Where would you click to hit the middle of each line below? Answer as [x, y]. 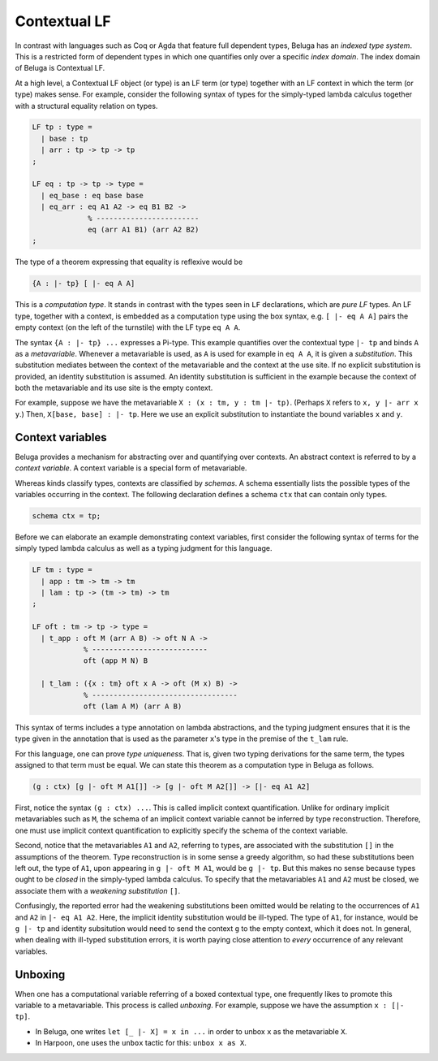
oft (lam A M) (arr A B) [133, 706]
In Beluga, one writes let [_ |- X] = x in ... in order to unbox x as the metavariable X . [191, 1031]
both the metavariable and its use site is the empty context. [114, 388]
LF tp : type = [62, 127]
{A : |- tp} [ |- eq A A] [84, 284]
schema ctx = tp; [67, 515]
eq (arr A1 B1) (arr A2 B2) [144, 230]
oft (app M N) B [116, 661]
